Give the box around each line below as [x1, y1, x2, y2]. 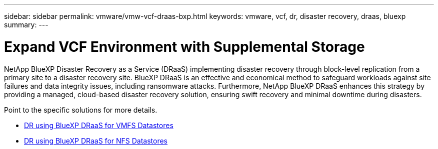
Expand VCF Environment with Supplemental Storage [4, 38, 365, 55]
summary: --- [4, 20, 48, 29]
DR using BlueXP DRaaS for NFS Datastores [24, 136, 168, 145]
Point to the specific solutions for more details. [4, 105, 157, 114]
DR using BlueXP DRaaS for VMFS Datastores [24, 121, 173, 130]
